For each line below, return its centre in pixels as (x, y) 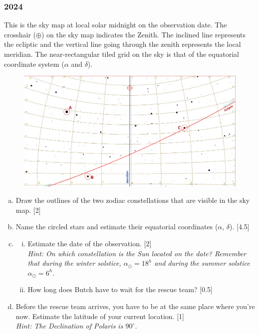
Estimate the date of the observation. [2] (90, 244)
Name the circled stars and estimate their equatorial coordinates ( (117, 227)
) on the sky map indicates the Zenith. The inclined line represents (143, 34)
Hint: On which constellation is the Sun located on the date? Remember (137, 253)
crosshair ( (20, 34)
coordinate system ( (34, 64)
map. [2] (28, 210)
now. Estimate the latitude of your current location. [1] (100, 316)
